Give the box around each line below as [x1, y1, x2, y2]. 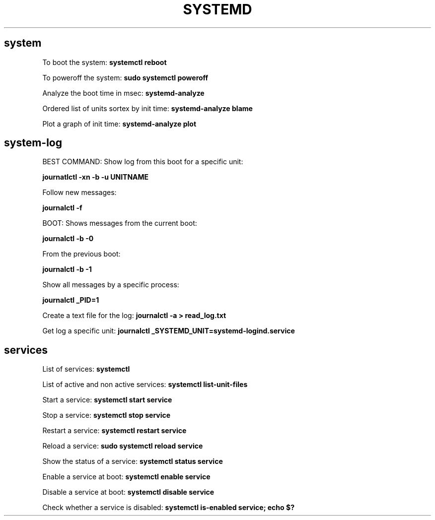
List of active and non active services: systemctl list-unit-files [42, 380, 248, 389]
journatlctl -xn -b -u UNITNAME [42, 173, 149, 182]
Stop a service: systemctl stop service [42, 411, 171, 420]
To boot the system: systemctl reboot [42, 58, 167, 66]
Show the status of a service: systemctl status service [42, 457, 223, 466]
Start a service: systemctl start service [42, 395, 172, 404]
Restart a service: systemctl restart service [42, 426, 187, 435]
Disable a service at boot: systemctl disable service [42, 488, 215, 497]
